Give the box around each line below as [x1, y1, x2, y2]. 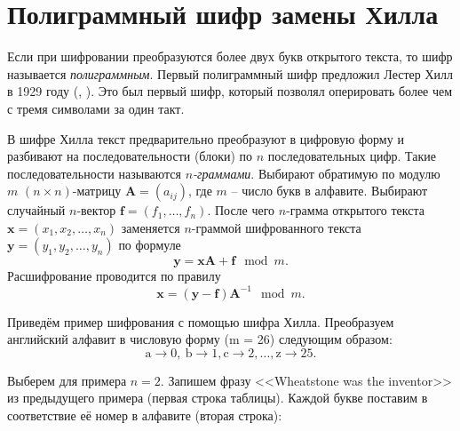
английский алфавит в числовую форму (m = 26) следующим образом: [7, 330, 393, 348]
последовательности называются [7, 164, 181, 182]
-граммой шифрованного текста [191, 218, 361, 236]
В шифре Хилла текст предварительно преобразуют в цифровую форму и [7, 129, 404, 148]
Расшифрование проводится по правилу [7, 267, 221, 285]
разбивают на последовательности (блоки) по [7, 147, 253, 165]
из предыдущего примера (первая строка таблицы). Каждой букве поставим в [7, 388, 428, 407]
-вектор [76, 201, 116, 219]
